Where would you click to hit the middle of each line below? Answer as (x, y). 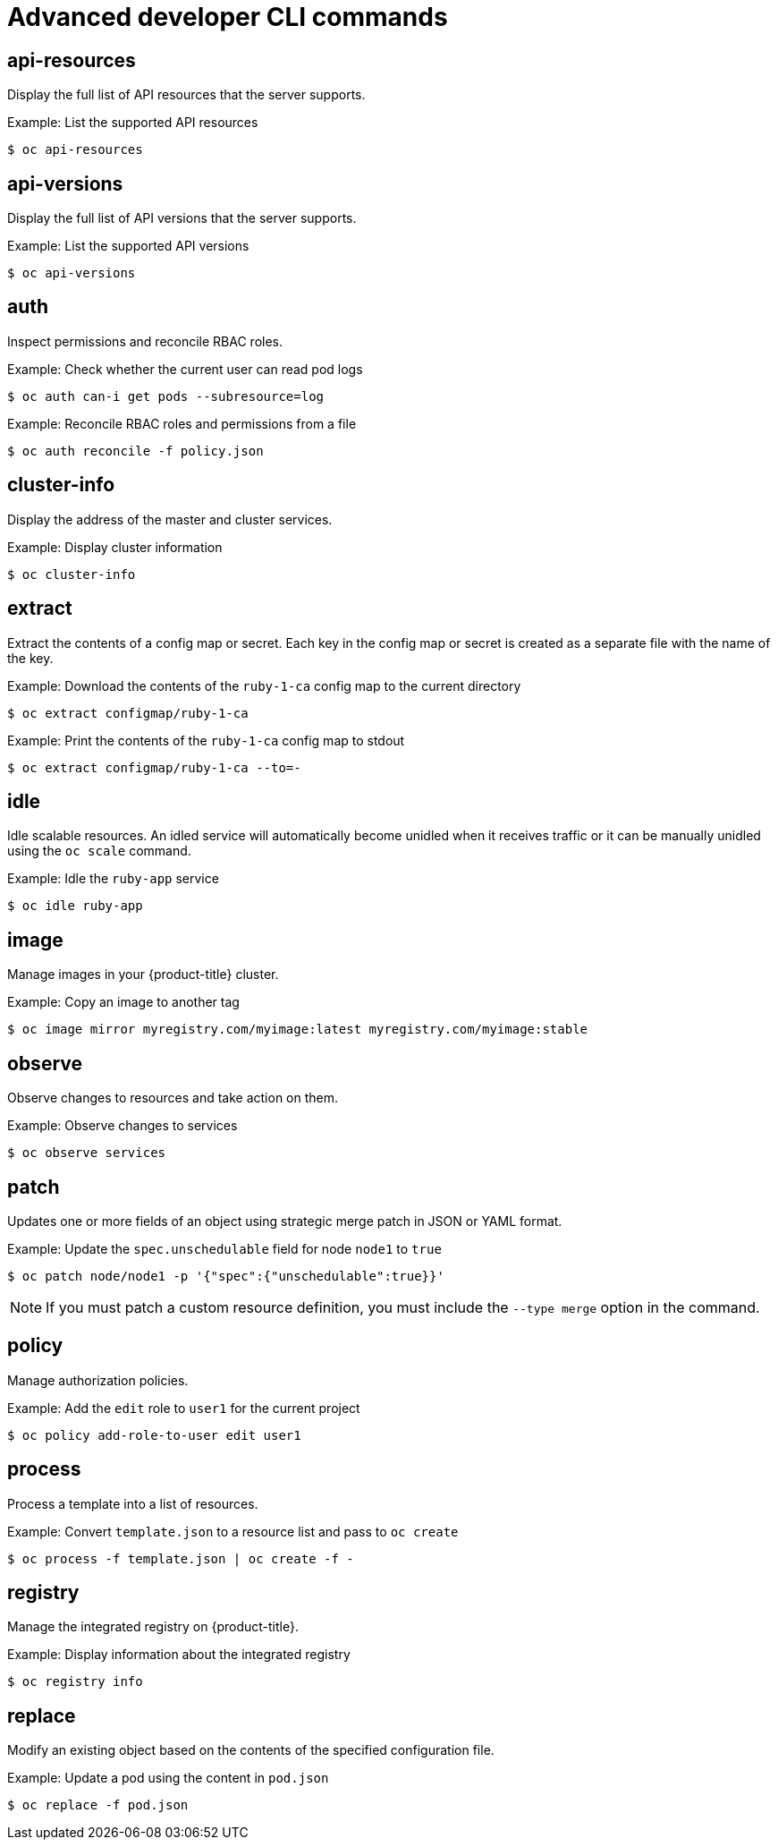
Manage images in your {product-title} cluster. (143, 975)
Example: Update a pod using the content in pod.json (168, 1778)
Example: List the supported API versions (128, 246)
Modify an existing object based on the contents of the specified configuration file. (251, 1750)
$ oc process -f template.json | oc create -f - (181, 1558)
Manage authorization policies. (98, 1380)
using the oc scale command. (99, 851)
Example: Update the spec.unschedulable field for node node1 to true (224, 1248)
